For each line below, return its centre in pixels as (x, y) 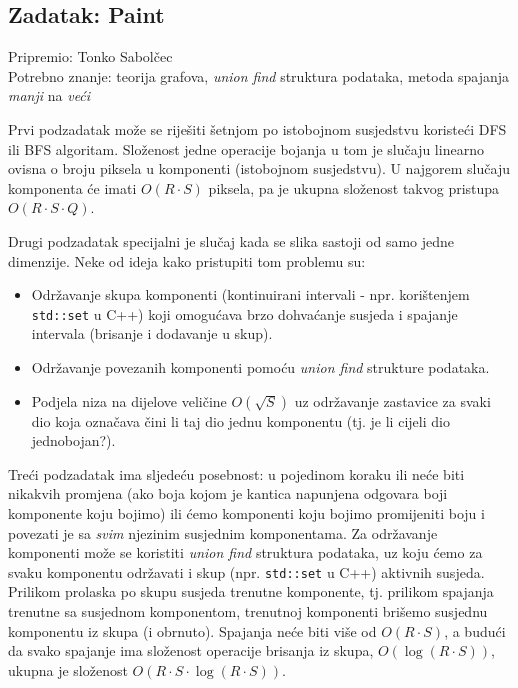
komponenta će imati (72, 187)
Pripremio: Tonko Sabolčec (90, 56)
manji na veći (49, 95)
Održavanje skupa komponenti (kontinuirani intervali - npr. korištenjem (250, 294)
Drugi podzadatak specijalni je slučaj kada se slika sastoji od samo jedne (231, 240)
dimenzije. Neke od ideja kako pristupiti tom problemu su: (187, 260)
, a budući (475, 630)
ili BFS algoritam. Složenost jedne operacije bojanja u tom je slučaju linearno (246, 148)
